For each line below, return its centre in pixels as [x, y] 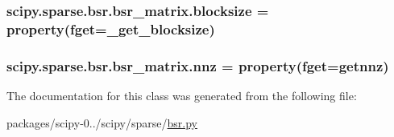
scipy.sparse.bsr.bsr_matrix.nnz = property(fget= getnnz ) [198, 65]
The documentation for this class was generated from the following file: [182, 95]
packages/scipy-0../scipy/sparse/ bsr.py [102, 122]
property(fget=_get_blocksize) [111, 28]
